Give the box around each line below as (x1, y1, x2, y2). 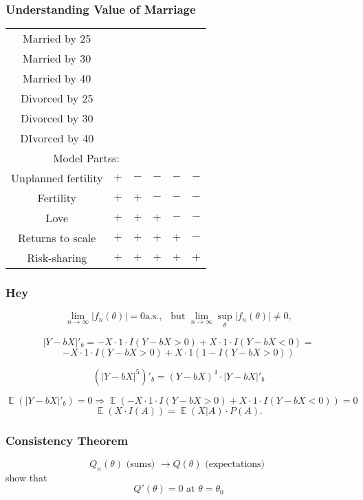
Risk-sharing (27, 250, 87, 266)
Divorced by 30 (20, 110, 93, 127)
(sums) (126, 459, 155, 469)
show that (5, 470, 47, 484)
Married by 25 (23, 30, 91, 47)
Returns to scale (18, 230, 96, 246)
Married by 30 (23, 50, 91, 67)
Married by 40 (23, 70, 91, 87)
